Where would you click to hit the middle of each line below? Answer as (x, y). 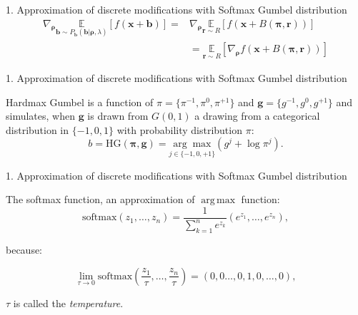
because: (24, 250)
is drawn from (118, 116)
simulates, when (40, 116)
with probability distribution (179, 129)
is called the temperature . (68, 303)
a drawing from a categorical (257, 116)
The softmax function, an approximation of (100, 199)
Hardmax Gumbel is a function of (80, 102)
